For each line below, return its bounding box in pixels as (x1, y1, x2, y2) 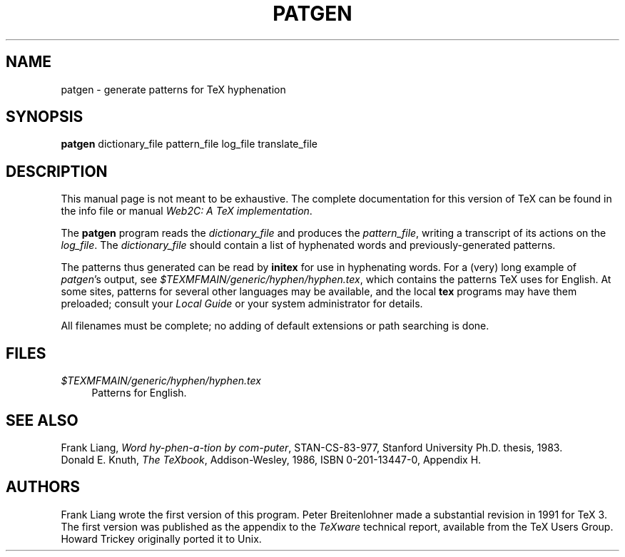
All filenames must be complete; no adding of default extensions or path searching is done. (61, 320, 489, 332)
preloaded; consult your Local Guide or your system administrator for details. (61, 297, 423, 310)
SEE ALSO (6, 411, 78, 429)
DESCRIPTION (6, 162, 108, 180)
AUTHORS (6, 478, 81, 496)
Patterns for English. (91, 387, 187, 399)
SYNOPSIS (6, 108, 83, 126)
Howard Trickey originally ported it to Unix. (61, 532, 262, 545)
